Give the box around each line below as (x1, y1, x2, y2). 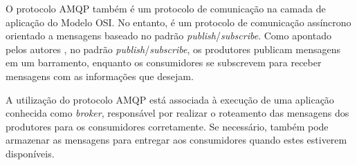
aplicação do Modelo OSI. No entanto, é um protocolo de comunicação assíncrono (6, 14, 351, 29)
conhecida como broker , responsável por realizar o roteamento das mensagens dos (6, 106, 349, 120)
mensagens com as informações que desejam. (6, 68, 194, 83)
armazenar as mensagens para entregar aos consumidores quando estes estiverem (6, 133, 347, 147)
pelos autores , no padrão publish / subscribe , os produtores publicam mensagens (6, 41, 341, 56)
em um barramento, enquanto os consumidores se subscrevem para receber (6, 55, 322, 70)
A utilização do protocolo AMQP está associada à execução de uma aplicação (6, 92, 334, 106)
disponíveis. (6, 146, 55, 160)
